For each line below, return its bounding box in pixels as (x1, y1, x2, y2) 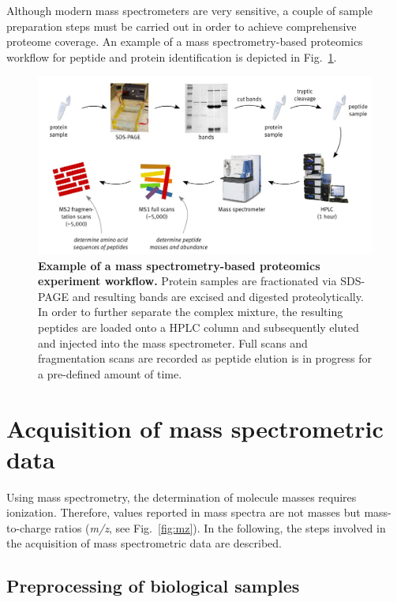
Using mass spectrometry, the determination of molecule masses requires (6, 488, 357, 505)
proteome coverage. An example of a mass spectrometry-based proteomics (6, 33, 363, 50)
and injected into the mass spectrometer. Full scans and (38, 334, 308, 351)
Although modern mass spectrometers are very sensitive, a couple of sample (6, 2, 373, 18)
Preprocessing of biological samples (6, 574, 300, 598)
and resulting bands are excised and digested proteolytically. (72, 288, 364, 304)
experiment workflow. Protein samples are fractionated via (38, 273, 337, 289)
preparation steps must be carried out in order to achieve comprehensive (6, 17, 357, 34)
